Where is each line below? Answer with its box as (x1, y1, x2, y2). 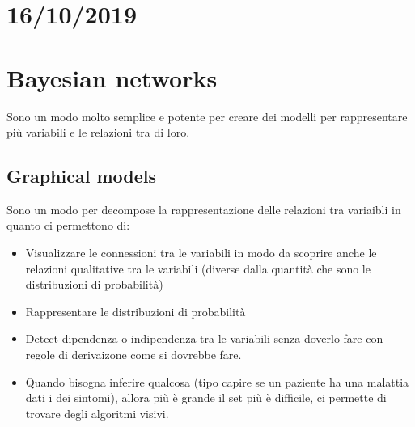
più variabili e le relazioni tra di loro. (6, 124, 190, 141)
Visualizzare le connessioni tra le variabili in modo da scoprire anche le (25, 244, 377, 261)
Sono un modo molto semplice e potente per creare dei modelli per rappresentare (6, 108, 408, 125)
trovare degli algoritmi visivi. (25, 404, 169, 421)
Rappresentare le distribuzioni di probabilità (25, 302, 246, 319)
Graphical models (6, 163, 157, 188)
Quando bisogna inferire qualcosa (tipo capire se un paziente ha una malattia (25, 373, 409, 390)
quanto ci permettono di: (6, 217, 130, 234)
